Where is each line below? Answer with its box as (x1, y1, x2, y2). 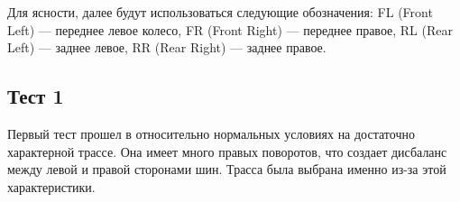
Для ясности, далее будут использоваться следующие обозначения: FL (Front (7, 3, 433, 21)
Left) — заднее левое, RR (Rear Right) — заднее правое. (7, 38, 327, 57)
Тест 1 (7, 82, 64, 110)
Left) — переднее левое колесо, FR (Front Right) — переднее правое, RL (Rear (7, 20, 453, 39)
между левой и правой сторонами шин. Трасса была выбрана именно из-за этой (7, 160, 446, 179)
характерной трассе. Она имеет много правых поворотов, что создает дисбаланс (7, 142, 447, 161)
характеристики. (7, 177, 96, 196)
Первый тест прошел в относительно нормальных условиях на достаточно (7, 124, 415, 142)
